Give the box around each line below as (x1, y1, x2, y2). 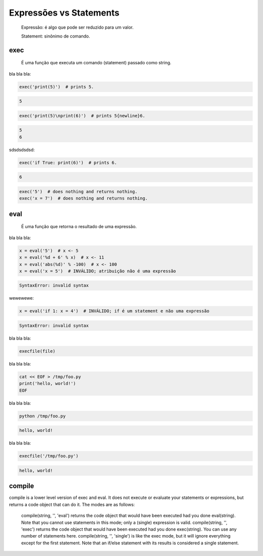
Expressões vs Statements (9, 7, 119, 18)
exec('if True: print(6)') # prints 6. (19, 160, 117, 165)
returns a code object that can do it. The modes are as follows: (9, 501, 135, 507)
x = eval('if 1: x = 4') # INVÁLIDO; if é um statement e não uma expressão (19, 308, 209, 314)
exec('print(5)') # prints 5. (19, 84, 94, 90)
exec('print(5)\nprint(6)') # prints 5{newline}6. (19, 113, 146, 118)
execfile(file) (19, 348, 56, 354)
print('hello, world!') (19, 381, 76, 386)
